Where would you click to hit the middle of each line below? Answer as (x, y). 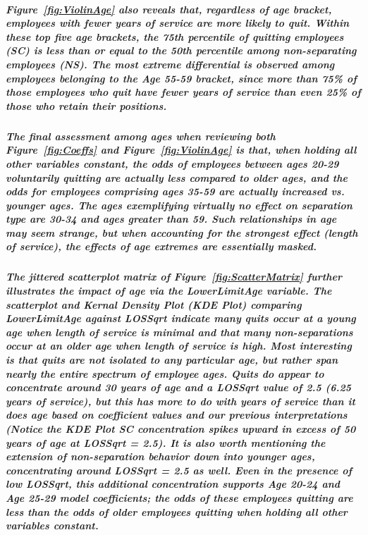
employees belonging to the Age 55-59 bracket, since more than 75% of (181, 78)
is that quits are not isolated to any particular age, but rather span (172, 359)
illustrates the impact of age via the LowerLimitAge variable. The (169, 291)
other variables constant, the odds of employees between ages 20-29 (172, 163)
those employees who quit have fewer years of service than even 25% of (183, 92)
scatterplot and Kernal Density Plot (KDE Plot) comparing (154, 304)
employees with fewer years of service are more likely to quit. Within (178, 23)
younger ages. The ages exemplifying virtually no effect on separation (179, 205)
